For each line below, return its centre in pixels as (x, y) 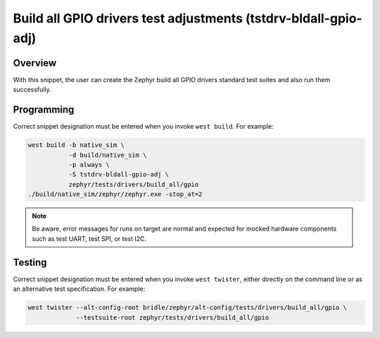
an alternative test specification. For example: (79, 289)
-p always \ (89, 164)
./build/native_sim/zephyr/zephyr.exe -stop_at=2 (115, 194)
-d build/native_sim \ (108, 155)
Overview (35, 63)
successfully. (32, 90)
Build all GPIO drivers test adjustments (128, 18)
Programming (44, 110)
